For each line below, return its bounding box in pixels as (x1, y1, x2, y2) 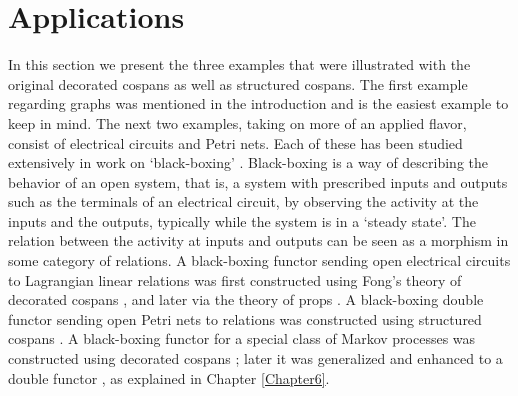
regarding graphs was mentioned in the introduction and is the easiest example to (8, 93, 509, 114)
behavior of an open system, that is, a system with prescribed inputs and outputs (8, 171, 508, 192)
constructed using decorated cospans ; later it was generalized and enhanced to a (8, 348, 503, 369)
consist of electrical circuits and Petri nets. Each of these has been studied (8, 132, 463, 153)
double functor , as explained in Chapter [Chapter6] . (8, 367, 330, 388)
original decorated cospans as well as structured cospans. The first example (8, 73, 468, 94)
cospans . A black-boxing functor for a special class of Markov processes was (8, 328, 476, 349)
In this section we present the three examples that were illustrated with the (8, 54, 471, 75)
